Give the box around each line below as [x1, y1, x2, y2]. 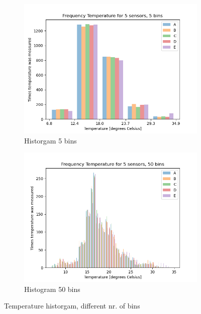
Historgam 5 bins [24, 135, 77, 145]
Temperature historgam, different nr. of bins [4, 300, 140, 311]
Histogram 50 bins [24, 283, 80, 294]
